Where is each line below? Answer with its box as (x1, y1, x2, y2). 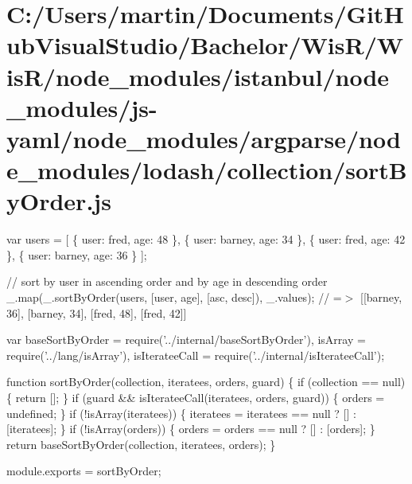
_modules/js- (6, 91, 157, 123)
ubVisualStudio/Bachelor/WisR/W (6, 29, 404, 61)
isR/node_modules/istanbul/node (6, 60, 390, 92)
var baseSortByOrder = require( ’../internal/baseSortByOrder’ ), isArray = (6, 331, 366, 348)
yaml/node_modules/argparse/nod (6, 122, 401, 154)
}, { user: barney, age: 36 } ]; (6, 246, 147, 263)
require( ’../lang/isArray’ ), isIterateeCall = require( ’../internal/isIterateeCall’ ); (6, 346, 385, 363)
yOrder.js (6, 185, 111, 217)
